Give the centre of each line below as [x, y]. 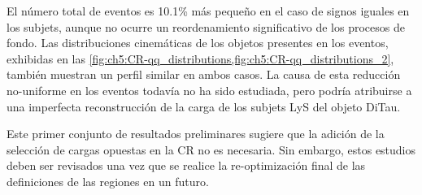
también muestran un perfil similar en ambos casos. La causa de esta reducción [204, 74]
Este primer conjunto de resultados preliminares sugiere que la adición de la [196, 134]
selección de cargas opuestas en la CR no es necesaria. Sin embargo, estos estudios [211, 149]
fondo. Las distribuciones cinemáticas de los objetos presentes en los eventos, [198, 43]
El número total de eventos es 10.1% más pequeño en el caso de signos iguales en [208, 11]
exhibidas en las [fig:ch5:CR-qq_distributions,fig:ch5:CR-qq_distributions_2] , [200, 58]
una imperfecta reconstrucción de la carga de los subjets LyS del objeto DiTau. [204, 106]
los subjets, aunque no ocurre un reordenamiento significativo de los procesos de [206, 26]
